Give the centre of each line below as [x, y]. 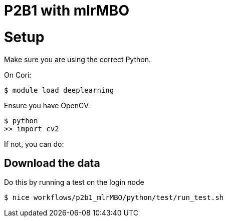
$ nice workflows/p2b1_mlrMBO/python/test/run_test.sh [114, 198]
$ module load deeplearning [59, 90]
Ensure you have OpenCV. [47, 105]
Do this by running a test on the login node [74, 182]
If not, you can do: [34, 144]
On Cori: [18, 75]
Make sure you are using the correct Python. [77, 59]
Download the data [52, 163]
